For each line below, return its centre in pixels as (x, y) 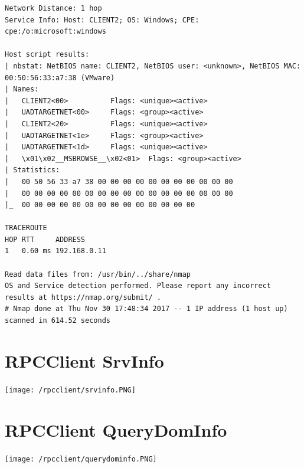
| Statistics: (32, 170)
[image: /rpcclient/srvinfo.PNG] (70, 390)
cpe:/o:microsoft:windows (55, 32)
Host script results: (47, 55)
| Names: (22, 89)
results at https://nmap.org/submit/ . (83, 297)
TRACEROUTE (26, 228)
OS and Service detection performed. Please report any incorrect (138, 286)
